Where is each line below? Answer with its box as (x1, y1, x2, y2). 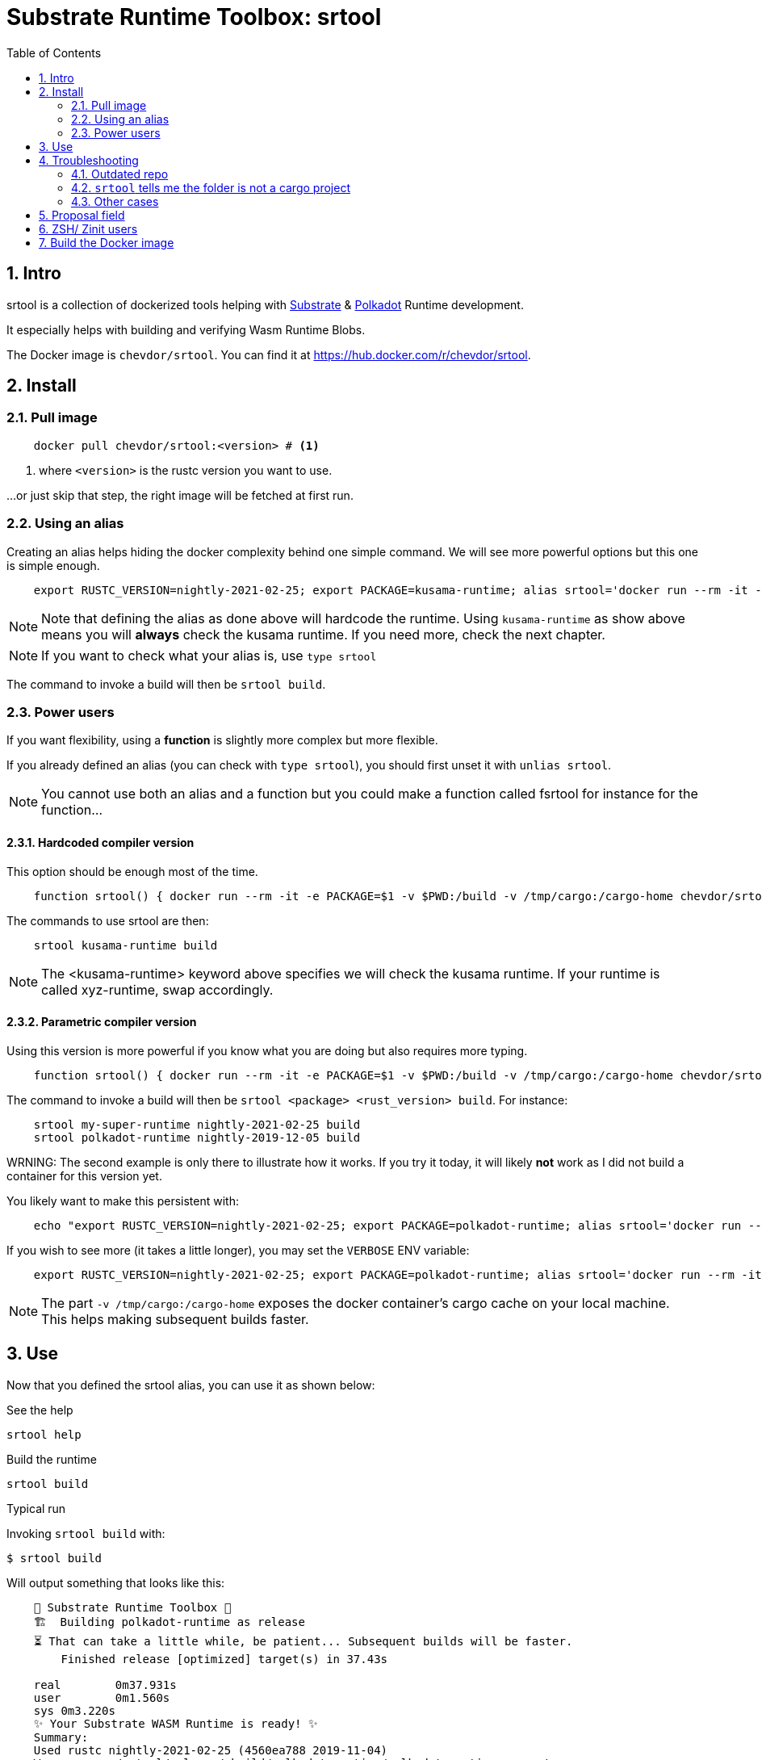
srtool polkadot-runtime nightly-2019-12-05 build (33, 1130, 361, 1144)
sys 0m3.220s (33, 1703, 115, 1717)
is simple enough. (6, 558, 100, 572)
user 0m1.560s (33, 1691, 170, 1704)
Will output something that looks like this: (6, 1575, 225, 1590)
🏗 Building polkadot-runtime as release (33, 1615, 305, 1628)
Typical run (6, 1501, 66, 1515)
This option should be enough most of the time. (6, 864, 258, 878)
